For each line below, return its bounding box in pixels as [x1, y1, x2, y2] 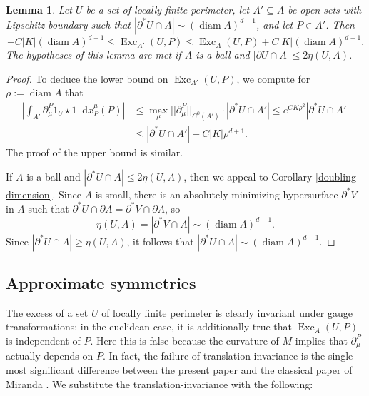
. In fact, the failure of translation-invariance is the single [102, 348, 353, 363]
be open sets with [288, 2, 362, 16]
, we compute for [236, 71, 310, 86]
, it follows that [126, 233, 194, 248]
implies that [295, 332, 348, 347]
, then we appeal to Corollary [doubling [183, 169, 356, 184]
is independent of [6, 332, 81, 347]
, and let [256, 16, 293, 31]
